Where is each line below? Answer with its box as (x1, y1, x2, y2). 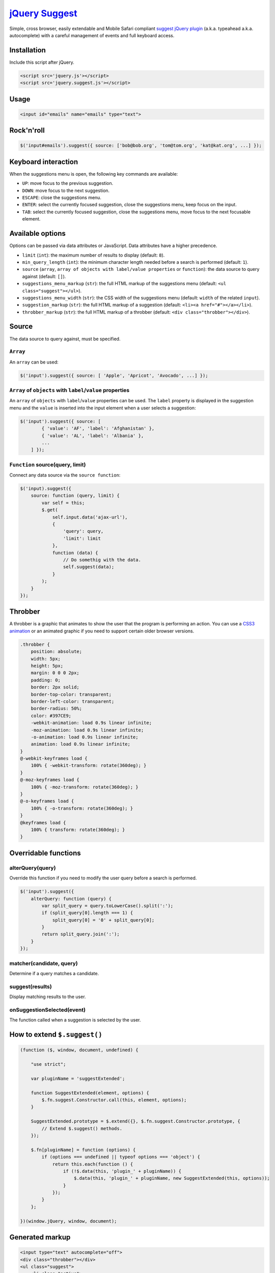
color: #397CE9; (31, 713, 71, 718)
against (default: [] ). (22, 273, 66, 280)
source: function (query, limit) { (31, 493, 120, 499)
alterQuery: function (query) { (31, 896, 112, 901)
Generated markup (9, 1233, 71, 1242)
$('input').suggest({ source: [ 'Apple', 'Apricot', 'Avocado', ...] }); (20, 372, 208, 378)
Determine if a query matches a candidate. (9, 970, 99, 976)
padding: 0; (31, 677, 61, 683)
